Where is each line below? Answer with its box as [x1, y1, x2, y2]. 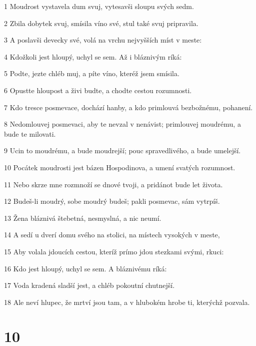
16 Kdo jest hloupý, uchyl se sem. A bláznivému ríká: [4, 263, 167, 273]
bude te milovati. [4, 128, 56, 139]
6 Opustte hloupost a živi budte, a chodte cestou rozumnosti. [4, 85, 192, 95]
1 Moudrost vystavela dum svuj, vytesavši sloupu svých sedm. [4, 1, 194, 11]
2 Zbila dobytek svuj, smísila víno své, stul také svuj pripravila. [4, 18, 198, 28]
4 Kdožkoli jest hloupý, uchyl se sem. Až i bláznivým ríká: [4, 51, 182, 62]
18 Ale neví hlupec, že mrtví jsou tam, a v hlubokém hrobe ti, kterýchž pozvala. [4, 296, 250, 307]
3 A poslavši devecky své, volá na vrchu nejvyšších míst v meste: [4, 35, 202, 45]
